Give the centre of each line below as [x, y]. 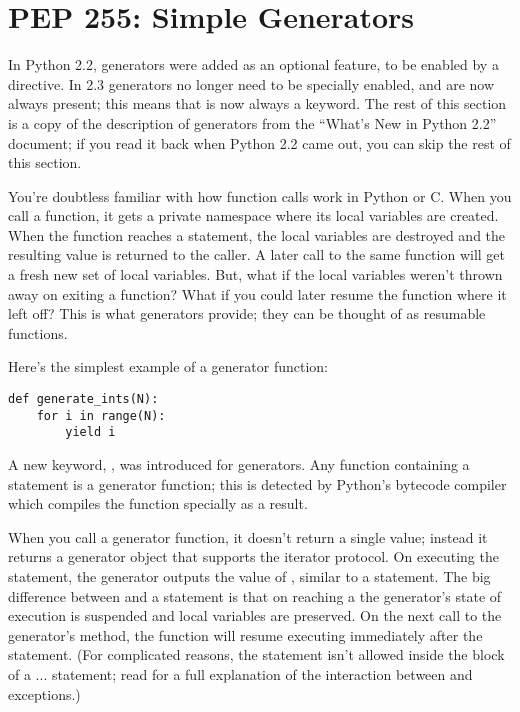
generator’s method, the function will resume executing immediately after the [245, 634]
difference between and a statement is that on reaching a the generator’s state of [255, 595]
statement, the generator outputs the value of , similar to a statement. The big [249, 575]
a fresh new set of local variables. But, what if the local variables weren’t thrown [255, 274]
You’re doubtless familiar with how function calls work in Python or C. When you [260, 195]
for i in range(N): [101, 415]
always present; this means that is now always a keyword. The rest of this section [257, 103]
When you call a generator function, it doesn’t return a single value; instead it [248, 536]
